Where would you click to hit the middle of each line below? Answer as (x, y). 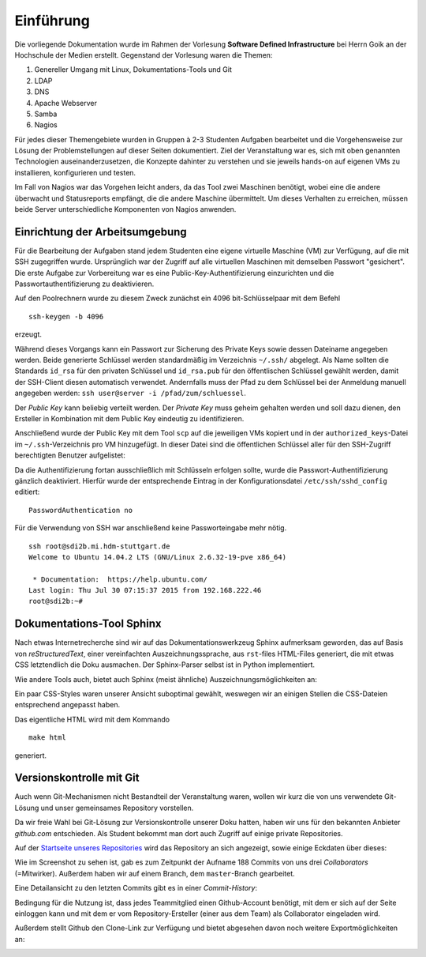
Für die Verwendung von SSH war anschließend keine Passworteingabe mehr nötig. (151, 528)
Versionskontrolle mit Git (77, 778)
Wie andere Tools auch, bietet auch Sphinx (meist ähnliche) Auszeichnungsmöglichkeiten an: (166, 679)
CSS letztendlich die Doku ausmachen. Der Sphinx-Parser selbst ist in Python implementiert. (165, 665)
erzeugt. (28, 334)
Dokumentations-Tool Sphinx (88, 624)
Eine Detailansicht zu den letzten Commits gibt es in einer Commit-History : (136, 888)
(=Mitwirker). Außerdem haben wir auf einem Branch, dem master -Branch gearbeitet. (155, 873)
